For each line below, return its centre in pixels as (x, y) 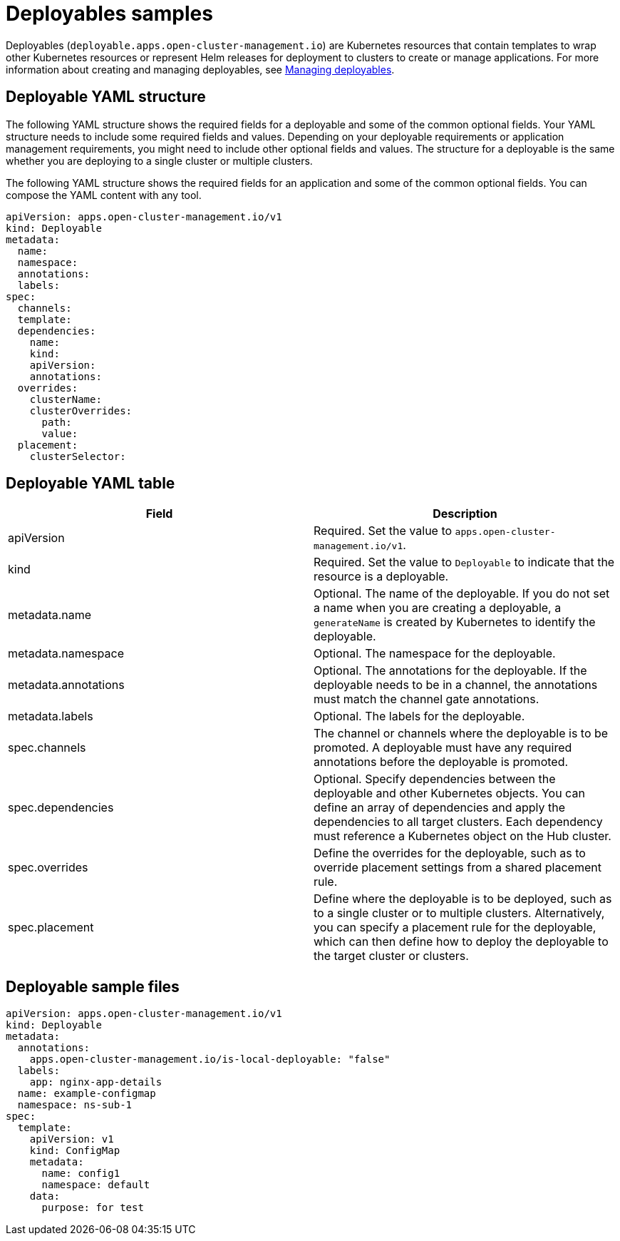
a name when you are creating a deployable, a (438, 608)
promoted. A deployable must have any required (443, 748)
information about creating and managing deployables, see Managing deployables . (200, 69)
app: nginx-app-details (96, 1082)
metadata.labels (51, 716)
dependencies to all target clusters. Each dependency (458, 822)
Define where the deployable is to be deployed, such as (463, 899)
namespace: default (96, 1185)
